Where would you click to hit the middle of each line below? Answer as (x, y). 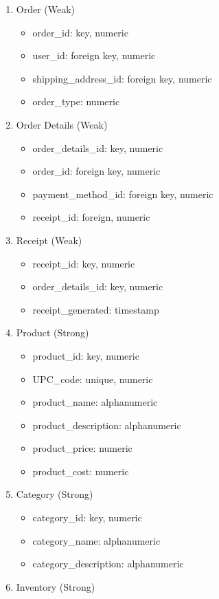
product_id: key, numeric (86, 355)
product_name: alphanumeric (95, 402)
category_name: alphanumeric (96, 540)
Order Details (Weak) (62, 124)
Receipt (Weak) (49, 240)
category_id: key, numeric (87, 518)
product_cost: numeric (81, 471)
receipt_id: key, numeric (84, 263)
